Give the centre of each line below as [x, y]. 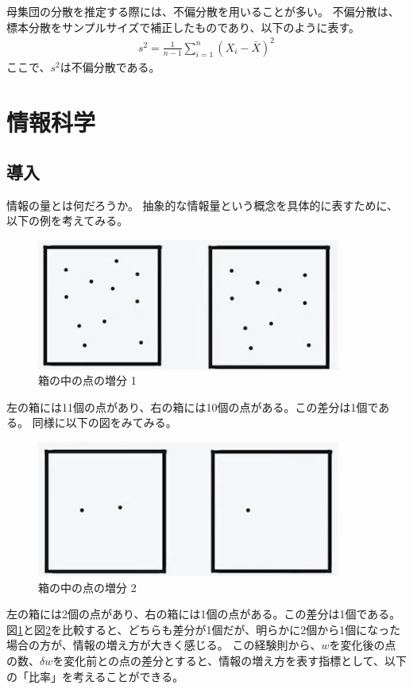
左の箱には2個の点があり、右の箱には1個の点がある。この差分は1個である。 [204, 614]
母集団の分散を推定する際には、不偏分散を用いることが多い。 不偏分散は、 [203, 11]
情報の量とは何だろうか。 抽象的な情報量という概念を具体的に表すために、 [203, 205]
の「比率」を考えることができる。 [95, 676]
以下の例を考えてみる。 [68, 221]
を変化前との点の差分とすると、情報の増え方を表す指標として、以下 [230, 661]
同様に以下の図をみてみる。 [104, 422]
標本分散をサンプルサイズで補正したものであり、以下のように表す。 [183, 27]
